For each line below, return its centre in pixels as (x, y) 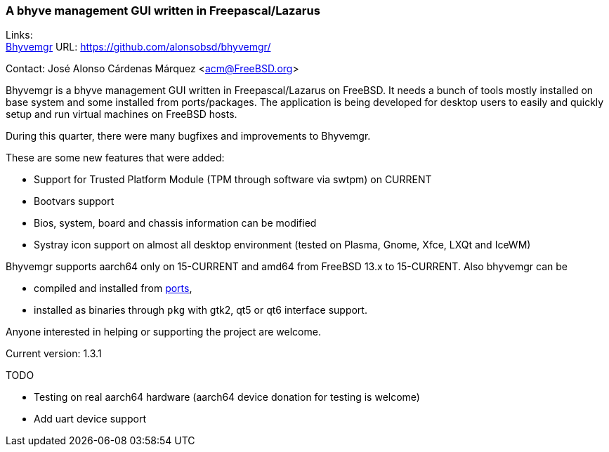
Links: (19, 35)
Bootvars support (74, 201)
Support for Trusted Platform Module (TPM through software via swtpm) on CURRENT (233, 180)
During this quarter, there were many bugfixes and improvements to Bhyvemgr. (188, 136)
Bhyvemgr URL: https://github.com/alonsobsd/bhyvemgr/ (138, 47)
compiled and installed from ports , (113, 288)
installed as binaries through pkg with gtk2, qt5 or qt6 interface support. (201, 310)
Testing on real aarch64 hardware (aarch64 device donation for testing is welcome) (227, 397)
